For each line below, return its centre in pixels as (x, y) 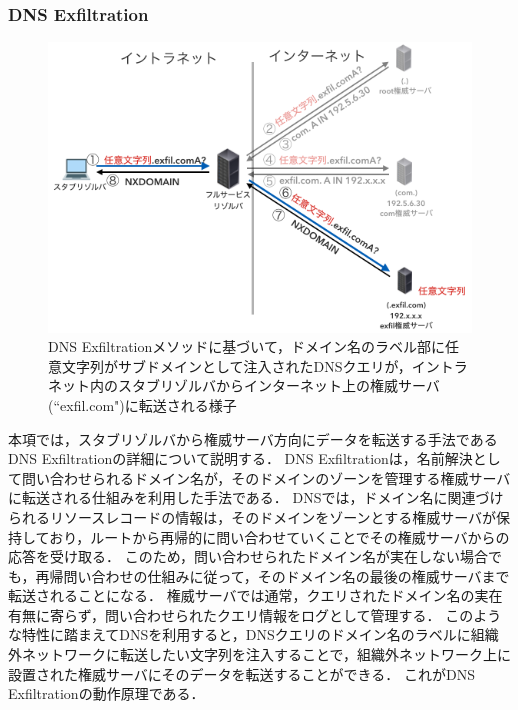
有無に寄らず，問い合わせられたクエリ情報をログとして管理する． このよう (255, 614)
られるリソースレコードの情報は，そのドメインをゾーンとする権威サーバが (252, 516)
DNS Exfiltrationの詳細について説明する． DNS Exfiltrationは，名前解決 (240, 458)
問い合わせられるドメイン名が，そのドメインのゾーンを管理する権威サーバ (266, 477)
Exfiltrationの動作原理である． (106, 693)
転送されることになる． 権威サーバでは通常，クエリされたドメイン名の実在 (255, 595)
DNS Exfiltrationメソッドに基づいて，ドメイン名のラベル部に (246, 346)
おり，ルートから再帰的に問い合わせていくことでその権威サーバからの (279, 536)
